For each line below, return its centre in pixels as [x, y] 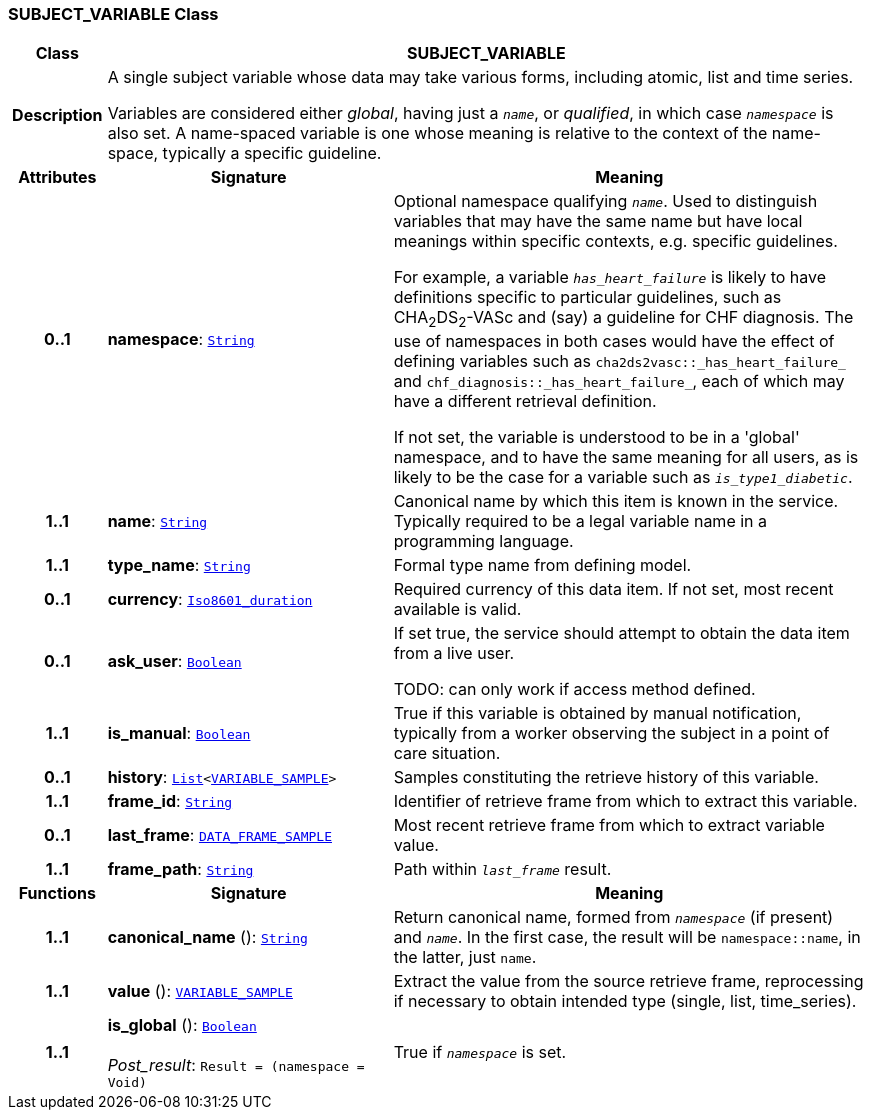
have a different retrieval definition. [525, 400]
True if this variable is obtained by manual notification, [597, 712]
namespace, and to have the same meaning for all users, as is [626, 456]
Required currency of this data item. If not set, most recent [613, 588]
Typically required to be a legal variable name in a [580, 520]
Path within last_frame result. [502, 868]
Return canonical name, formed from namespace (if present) [613, 916]
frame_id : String [170, 800]
